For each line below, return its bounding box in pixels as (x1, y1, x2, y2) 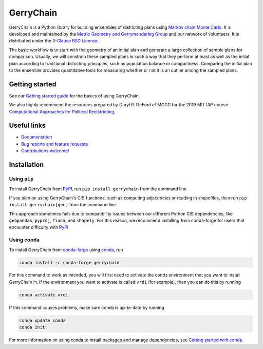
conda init (19, 325, 45, 330)
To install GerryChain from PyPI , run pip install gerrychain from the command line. (9, 186, 188, 192)
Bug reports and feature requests (21, 141, 88, 147)
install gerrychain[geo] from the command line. (9, 202, 117, 208)
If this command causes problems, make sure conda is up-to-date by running (9, 305, 165, 310)
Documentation (21, 134, 52, 140)
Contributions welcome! (21, 148, 69, 154)
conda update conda (19, 317, 66, 323)
